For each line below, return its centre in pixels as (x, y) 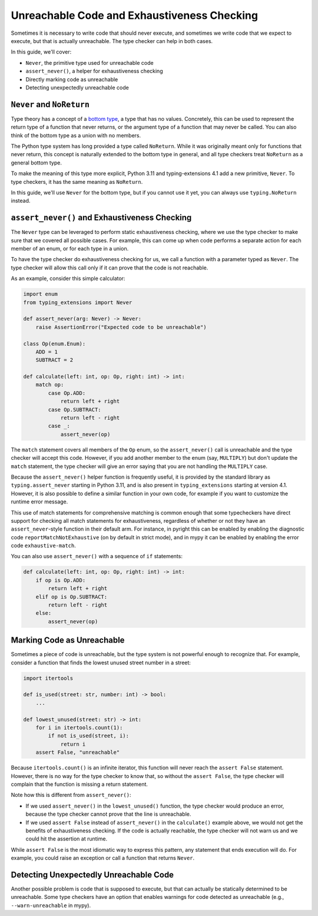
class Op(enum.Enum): (54, 344)
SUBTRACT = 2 (54, 360)
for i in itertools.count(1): (79, 728)
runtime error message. (39, 502)
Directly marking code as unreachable (72, 79)
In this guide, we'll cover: (41, 52)
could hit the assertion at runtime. (67, 839)
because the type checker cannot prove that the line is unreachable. (108, 814)
